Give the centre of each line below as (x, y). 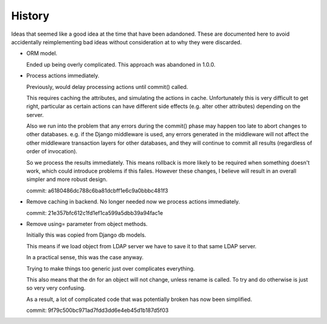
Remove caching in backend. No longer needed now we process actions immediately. (133, 202)
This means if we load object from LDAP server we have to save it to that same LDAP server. (141, 246)
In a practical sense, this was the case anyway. (85, 257)
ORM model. (42, 53)
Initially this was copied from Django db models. (86, 235)
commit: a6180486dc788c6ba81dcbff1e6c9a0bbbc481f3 (97, 190)
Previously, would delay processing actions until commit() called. (107, 87)
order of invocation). (52, 151)
